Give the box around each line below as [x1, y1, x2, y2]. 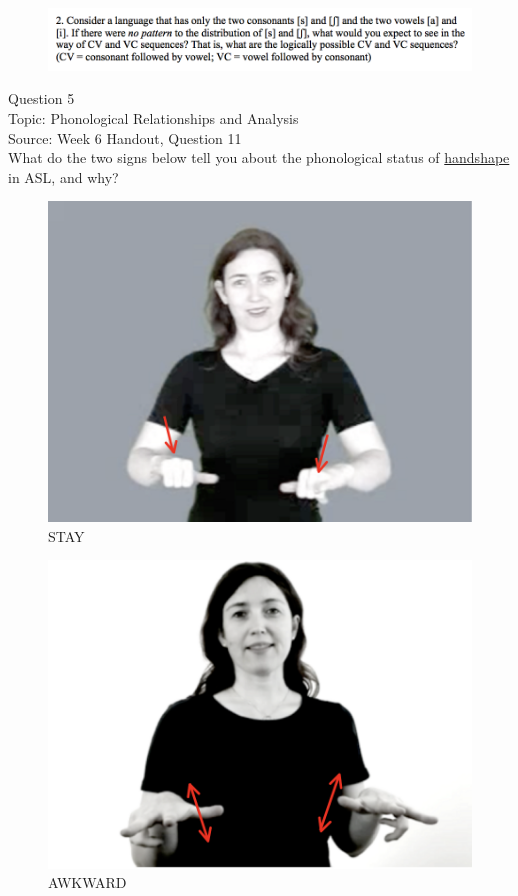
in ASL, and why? [8, 166, 119, 187]
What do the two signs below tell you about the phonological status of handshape [8, 147, 510, 168]
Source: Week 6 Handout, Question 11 [8, 127, 242, 148]
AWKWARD [48, 872, 127, 893]
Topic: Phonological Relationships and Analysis [8, 108, 299, 129]
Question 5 [8, 88, 75, 109]
